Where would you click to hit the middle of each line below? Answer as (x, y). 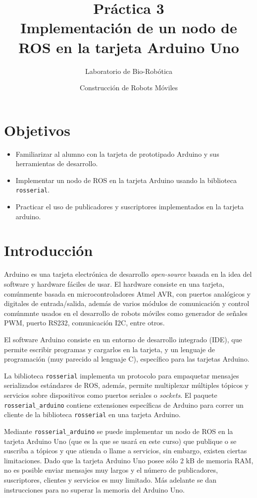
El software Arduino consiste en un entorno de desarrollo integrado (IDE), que (123, 339)
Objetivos (37, 130)
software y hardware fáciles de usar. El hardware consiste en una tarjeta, (114, 283)
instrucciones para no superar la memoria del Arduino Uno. (94, 489)
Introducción (49, 250)
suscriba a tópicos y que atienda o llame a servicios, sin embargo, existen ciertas (126, 451)
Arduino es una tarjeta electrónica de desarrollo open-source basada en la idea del (128, 274)
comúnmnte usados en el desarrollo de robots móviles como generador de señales (126, 313)
